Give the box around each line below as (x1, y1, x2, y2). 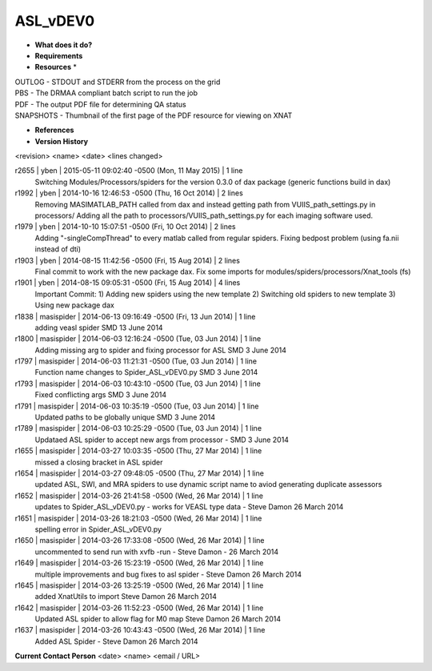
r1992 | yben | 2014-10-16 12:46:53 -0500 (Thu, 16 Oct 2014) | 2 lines (14, 188, 243, 198)
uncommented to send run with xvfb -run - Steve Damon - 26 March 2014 (34, 547, 279, 556)
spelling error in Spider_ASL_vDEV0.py (34, 524, 162, 534)
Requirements (34, 50, 83, 60)
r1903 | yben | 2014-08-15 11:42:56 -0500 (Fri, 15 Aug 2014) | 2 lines (14, 255, 240, 265)
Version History (34, 136, 88, 146)
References (34, 125, 74, 135)
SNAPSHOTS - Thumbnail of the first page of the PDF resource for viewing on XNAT (14, 110, 293, 120)
